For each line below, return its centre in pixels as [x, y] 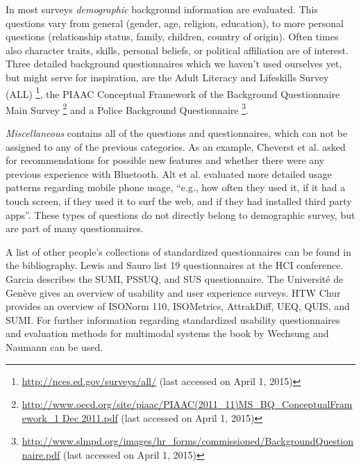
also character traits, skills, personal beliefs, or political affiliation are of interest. [177, 50]
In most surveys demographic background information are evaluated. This [162, 9]
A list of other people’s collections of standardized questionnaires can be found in [178, 251]
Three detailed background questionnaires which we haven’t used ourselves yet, [174, 64]
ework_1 [41, 417]
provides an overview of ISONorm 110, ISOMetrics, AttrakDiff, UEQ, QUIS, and [178, 306]
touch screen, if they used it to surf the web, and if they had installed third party [179, 201]
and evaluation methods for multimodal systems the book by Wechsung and [167, 333]
